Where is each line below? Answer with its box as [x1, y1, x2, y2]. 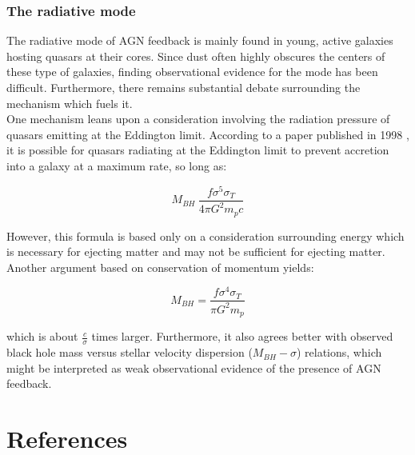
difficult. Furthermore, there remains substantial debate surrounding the [6, 79, 361, 95]
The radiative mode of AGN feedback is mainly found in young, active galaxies [6, 32, 393, 49]
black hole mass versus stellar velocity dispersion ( [6, 344, 253, 361]
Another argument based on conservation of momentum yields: [6, 258, 314, 275]
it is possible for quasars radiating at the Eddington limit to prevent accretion [6, 142, 389, 158]
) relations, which [296, 344, 382, 361]
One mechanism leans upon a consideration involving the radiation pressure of [6, 110, 390, 127]
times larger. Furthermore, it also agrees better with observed [91, 328, 393, 345]
